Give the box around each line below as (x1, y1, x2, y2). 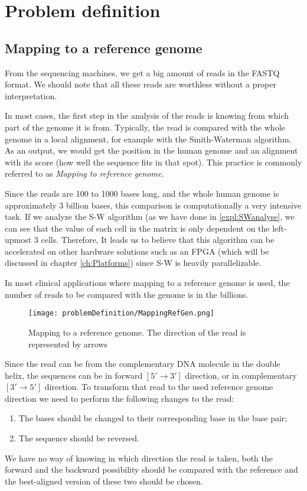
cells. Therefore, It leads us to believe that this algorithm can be (41, 233, 275, 246)
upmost (5, 233, 32, 246)
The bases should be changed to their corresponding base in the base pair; (18, 412, 288, 424)
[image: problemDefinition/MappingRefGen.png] (28, 309, 214, 318)
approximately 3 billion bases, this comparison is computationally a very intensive (5, 199, 302, 211)
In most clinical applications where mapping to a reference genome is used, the (5, 277, 290, 289)
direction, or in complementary (185, 369, 297, 381)
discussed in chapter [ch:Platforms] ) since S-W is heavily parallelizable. (5, 256, 262, 269)
